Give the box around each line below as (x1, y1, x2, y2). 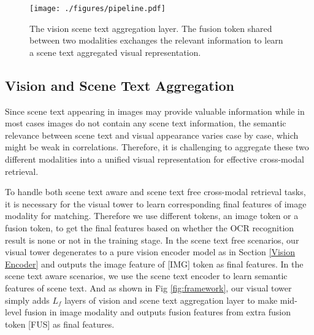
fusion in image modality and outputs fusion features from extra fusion (24, 306, 291, 318)
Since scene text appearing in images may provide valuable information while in (5, 104, 305, 117)
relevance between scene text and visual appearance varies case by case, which (5, 128, 299, 141)
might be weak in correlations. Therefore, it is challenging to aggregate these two (5, 141, 309, 153)
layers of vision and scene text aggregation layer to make (64, 293, 278, 306)
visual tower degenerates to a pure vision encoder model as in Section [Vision (5, 245, 296, 258)
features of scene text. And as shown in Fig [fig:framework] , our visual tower (5, 281, 292, 294)
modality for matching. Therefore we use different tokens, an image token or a (5, 209, 299, 222)
